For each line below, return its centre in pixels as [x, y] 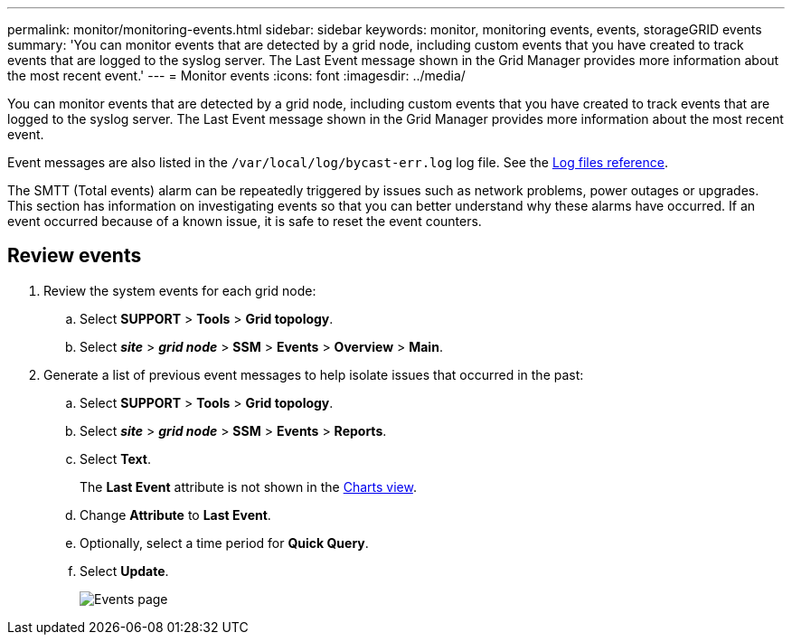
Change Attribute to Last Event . [175, 515]
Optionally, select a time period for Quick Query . [224, 543]
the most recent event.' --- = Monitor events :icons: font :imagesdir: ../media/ [236, 76]
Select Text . [116, 458]
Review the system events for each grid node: [180, 290]
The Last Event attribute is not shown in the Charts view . [248, 486]
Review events [75, 256]
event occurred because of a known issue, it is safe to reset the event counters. [245, 221]
